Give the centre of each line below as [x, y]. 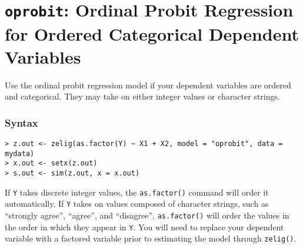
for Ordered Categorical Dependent [152, 33]
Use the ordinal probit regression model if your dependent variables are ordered [148, 85]
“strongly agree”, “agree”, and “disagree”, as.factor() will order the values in [147, 215]
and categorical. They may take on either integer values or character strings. [142, 96]
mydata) [20, 153]
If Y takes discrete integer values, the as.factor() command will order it [137, 192]
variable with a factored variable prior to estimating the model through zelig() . [151, 238]
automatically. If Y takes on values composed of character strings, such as [137, 204]
